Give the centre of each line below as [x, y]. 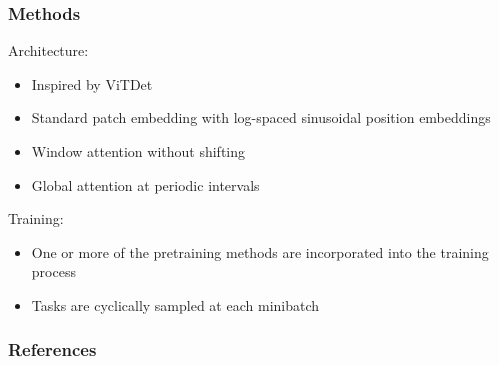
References [52, 349]
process [53, 271]
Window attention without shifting [138, 151]
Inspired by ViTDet [92, 83]
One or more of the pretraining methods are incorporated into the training [260, 251]
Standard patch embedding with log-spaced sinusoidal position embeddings [261, 117]
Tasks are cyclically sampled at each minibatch [175, 304]
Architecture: [48, 50]
